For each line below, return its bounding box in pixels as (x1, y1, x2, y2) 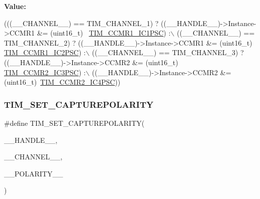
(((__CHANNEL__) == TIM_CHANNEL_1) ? (4, 18, 159, 28)
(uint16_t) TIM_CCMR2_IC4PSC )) (4, 77, 121, 87)
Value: (4, 1, 26, 11)
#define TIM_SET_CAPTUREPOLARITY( (4, 117, 145, 128)
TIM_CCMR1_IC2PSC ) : (4, 47, 86, 58)
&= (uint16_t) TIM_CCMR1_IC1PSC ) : (37, 28, 171, 38)
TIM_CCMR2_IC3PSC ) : (4, 67, 86, 77)
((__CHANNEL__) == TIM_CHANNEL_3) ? (92, 47, 244, 58)
